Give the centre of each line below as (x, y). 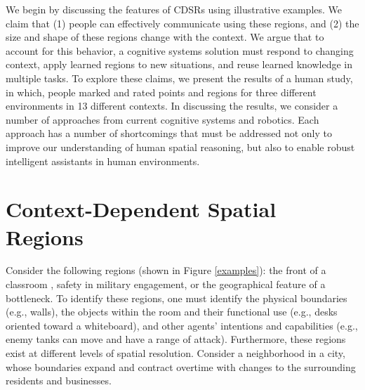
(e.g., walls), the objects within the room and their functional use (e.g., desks (172, 312)
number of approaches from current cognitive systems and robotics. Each (162, 119)
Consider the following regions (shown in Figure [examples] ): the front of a (166, 270)
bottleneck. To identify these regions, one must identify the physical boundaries (177, 298)
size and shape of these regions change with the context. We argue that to (165, 37)
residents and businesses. (59, 381)
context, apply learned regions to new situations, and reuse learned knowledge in (179, 64)
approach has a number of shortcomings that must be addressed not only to (169, 133)
